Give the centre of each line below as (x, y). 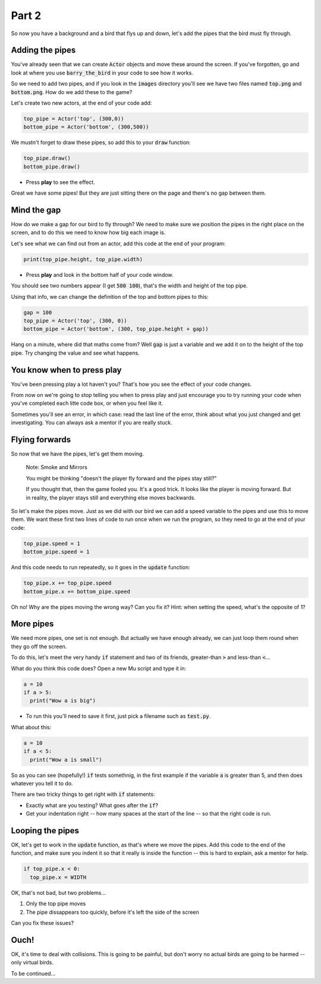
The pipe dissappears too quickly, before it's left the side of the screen (112, 912)
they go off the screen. (39, 646)
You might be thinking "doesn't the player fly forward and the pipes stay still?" (121, 478)
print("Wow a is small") (66, 760)
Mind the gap (36, 210)
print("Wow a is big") (63, 701)
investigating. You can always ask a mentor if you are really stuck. (92, 423)
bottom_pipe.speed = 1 (56, 552)
